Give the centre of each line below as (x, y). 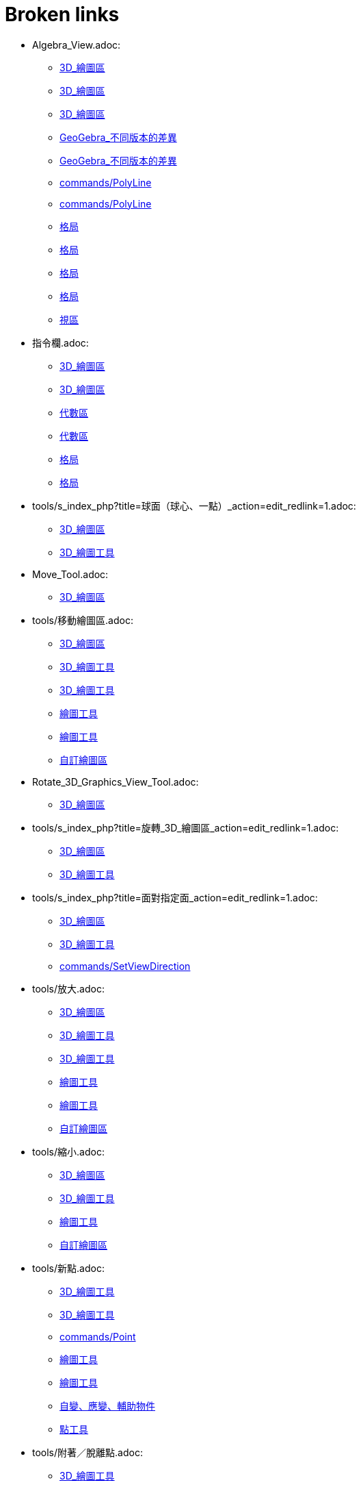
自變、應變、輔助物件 (107, 1405)
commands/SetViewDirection (125, 966)
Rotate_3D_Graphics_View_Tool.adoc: (116, 782)
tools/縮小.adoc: (68, 1151)
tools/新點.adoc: (68, 1268)
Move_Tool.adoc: (70, 574)
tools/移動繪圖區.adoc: (83, 620)
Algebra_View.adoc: (77, 45)
